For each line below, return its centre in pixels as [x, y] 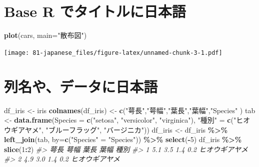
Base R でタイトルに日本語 [95, 11]
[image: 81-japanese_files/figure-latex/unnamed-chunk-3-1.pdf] [113, 53]
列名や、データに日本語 [81, 86]
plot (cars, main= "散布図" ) [45, 35]
